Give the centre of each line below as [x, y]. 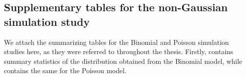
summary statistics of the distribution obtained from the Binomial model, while [123, 61]
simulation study [47, 21]
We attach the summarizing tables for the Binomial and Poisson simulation [116, 42]
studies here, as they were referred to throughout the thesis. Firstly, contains [119, 51]
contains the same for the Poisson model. [65, 70]
